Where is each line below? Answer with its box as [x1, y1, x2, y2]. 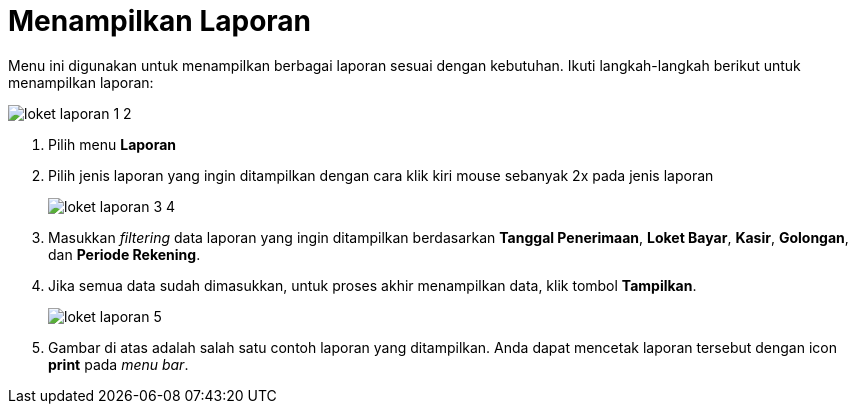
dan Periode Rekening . [48, 245, 201, 263]
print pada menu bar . [48, 355, 189, 373]
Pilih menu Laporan [48, 135, 177, 153]
